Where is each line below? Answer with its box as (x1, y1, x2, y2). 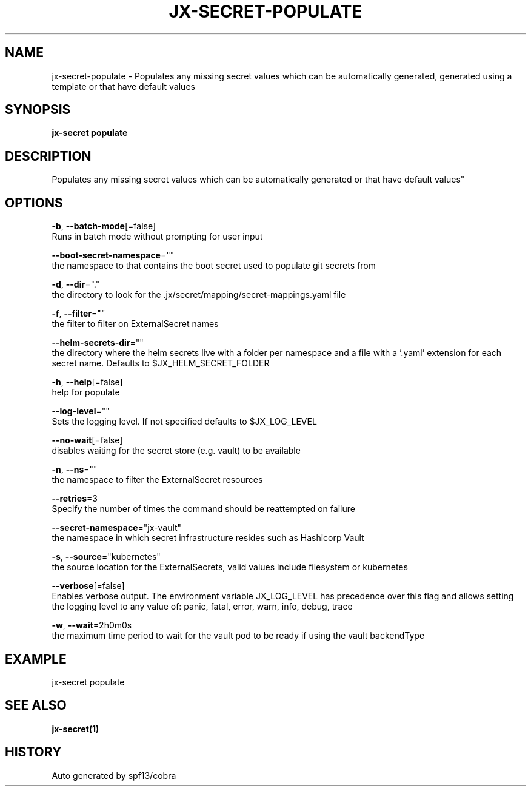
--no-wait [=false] (52, 435, 123, 446)
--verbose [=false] (52, 581, 125, 591)
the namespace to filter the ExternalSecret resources (52, 474, 263, 485)
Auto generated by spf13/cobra (52, 770, 176, 781)
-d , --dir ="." (52, 279, 100, 290)
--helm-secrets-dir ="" (52, 337, 144, 348)
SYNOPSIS (5, 102, 71, 118)
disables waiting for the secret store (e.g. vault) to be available (52, 445, 301, 456)
